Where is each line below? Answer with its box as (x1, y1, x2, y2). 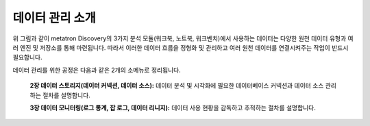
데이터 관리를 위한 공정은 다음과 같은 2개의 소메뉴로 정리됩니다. (12, 66, 181, 74)
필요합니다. (12, 53, 42, 62)
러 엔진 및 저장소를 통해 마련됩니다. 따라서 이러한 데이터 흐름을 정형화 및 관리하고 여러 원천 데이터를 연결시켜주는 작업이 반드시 (12, 43, 349, 51)
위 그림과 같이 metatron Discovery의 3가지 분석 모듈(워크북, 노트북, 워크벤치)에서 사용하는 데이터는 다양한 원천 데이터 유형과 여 (12, 34, 354, 42)
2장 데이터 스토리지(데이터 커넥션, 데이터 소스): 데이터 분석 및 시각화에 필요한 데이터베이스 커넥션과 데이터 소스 (29, 81, 324, 90)
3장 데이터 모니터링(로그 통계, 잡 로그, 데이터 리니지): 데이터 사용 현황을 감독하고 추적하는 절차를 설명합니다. (29, 103, 317, 112)
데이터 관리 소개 (12, 10, 96, 25)
